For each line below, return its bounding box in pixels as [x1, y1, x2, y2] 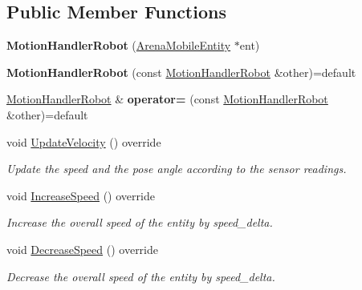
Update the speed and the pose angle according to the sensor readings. [6, 160, 347, 177]
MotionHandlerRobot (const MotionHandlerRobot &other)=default [6, 63, 356, 80]
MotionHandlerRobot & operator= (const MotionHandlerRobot [6, 91, 328, 107]
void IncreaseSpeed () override [6, 187, 155, 203]
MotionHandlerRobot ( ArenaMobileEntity [6, 37, 231, 54]
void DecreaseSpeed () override [6, 240, 159, 257]
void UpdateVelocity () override [6, 133, 161, 150]
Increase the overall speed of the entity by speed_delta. [6, 214, 273, 231]
